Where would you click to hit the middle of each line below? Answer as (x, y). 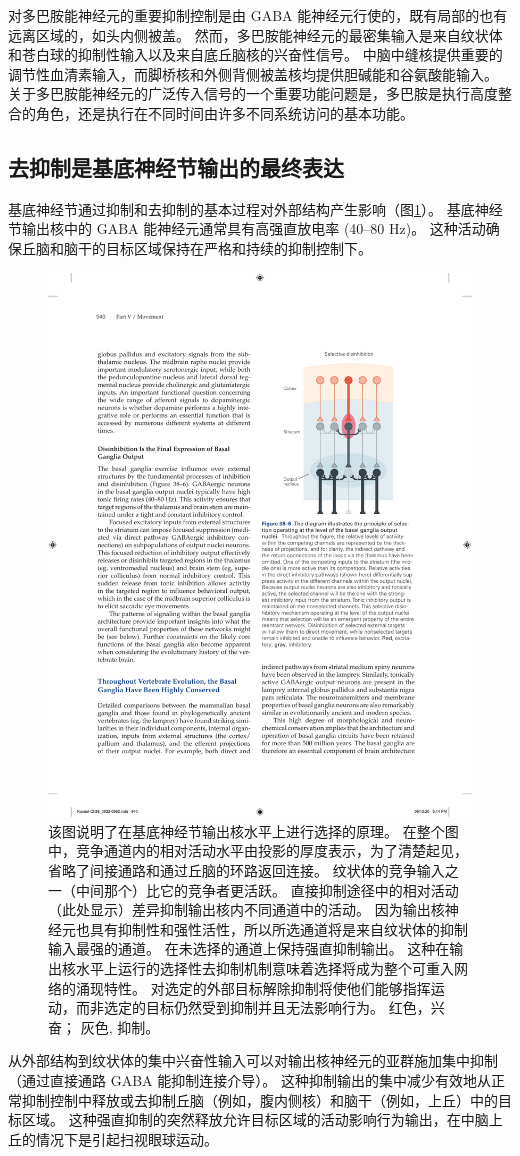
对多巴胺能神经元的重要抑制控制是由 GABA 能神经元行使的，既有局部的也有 (258, 15)
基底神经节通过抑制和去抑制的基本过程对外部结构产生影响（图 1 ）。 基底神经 (255, 208)
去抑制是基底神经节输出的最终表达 (176, 166)
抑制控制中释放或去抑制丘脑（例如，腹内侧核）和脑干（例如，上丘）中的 (259, 1099)
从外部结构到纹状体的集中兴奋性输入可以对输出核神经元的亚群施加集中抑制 (253, 1060)
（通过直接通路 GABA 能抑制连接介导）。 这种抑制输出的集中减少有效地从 (249, 1080)
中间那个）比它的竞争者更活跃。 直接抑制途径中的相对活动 (267, 889)
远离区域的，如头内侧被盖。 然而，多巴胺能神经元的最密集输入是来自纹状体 (255, 34)
